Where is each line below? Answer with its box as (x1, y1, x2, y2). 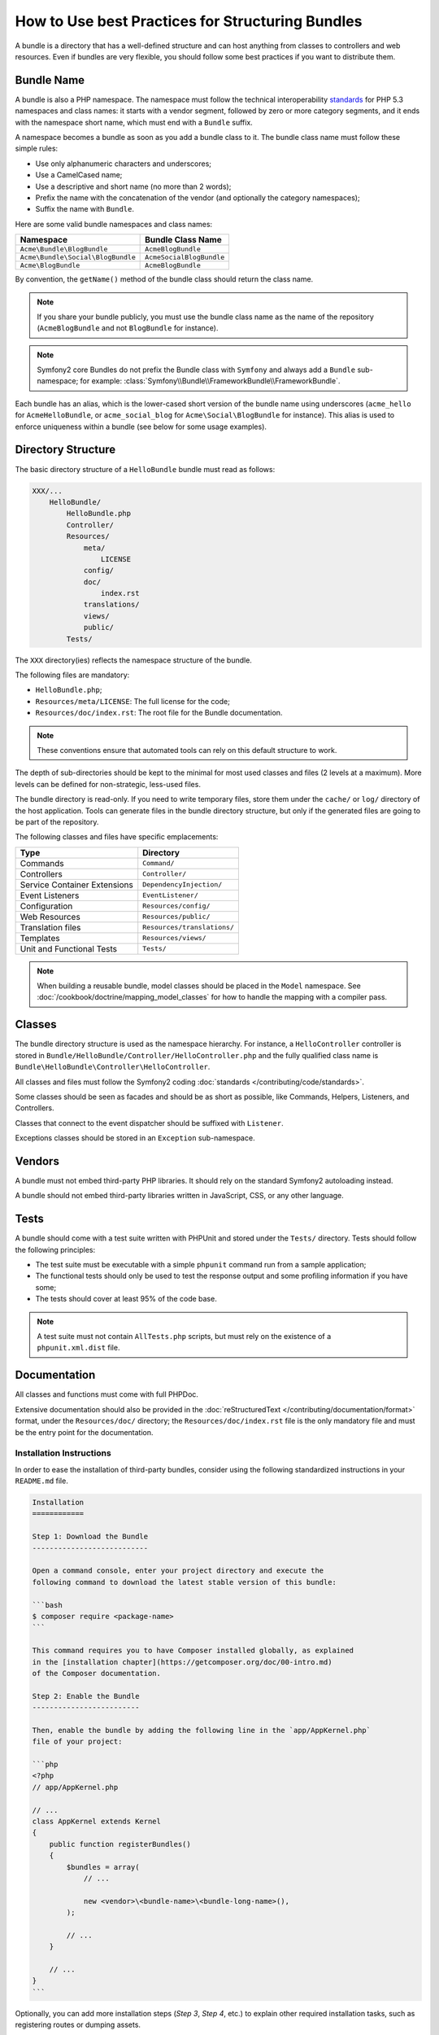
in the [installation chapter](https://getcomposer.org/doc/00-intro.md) (32, 1657, 333, 1666)
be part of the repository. (15, 816, 99, 826)
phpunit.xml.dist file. (37, 1343, 120, 1353)
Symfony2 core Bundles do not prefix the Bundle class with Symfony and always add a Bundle (37, 365, 356, 374)
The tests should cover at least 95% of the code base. (35, 1294, 217, 1304)
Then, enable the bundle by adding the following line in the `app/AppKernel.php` (32, 1726, 372, 1735)
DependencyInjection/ (142, 880, 223, 889)
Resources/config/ (142, 902, 211, 911)
